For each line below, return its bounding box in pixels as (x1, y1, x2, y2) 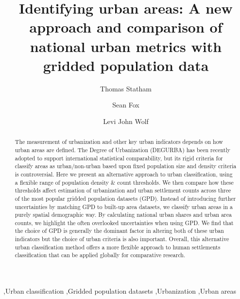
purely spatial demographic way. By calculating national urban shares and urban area (15, 211, 232, 219)
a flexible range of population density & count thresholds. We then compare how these (15, 178, 234, 186)
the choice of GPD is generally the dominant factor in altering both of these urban (15, 227, 224, 235)
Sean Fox (112, 100, 139, 110)
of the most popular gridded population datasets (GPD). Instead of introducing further (15, 194, 236, 202)
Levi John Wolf (103, 116, 149, 126)
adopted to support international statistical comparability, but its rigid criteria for (15, 154, 223, 162)
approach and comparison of (29, 17, 223, 37)
